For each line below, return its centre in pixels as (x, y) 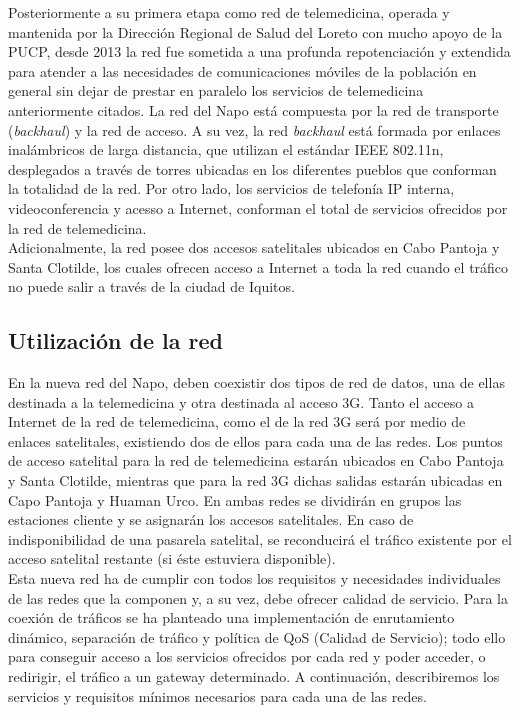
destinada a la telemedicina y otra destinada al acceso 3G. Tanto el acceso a (241, 401)
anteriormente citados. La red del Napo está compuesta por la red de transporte (253, 109)
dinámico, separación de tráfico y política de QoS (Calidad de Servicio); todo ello (257, 636)
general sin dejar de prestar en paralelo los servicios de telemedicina (216, 90)
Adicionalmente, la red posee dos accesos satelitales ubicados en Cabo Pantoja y (254, 247)
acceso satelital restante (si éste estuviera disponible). (172, 558)
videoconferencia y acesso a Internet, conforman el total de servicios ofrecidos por (258, 207)
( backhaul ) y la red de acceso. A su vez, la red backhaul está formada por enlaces (254, 129)
